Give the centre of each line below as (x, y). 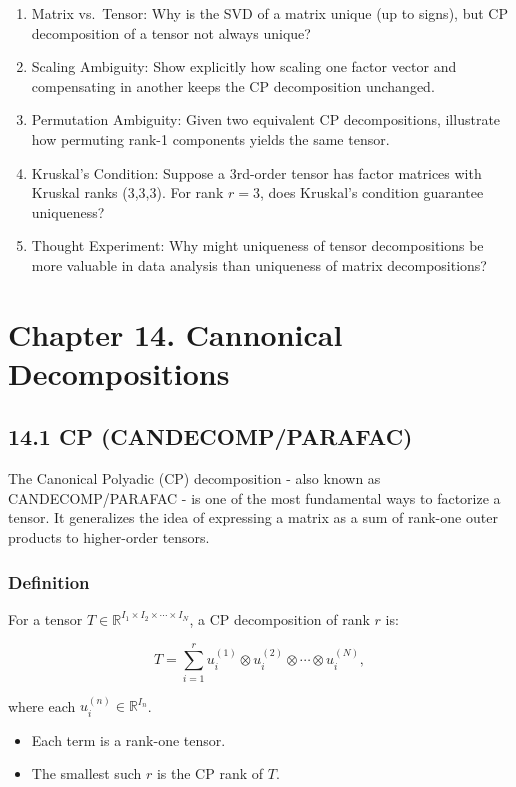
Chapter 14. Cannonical (175, 333)
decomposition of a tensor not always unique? (171, 32)
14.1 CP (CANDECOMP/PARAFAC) (210, 436)
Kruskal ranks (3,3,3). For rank (127, 192)
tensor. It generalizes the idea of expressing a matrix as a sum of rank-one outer (253, 517)
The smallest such (86, 773)
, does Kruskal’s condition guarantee (371, 192)
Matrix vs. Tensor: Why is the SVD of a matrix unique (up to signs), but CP (269, 13)
